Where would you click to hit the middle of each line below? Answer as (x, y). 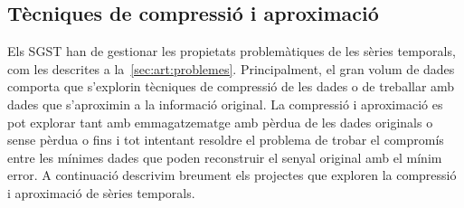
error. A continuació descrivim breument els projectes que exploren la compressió (232, 175)
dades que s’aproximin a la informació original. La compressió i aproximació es (225, 104)
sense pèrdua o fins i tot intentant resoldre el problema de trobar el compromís (226, 140)
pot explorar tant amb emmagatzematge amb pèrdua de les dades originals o (220, 122)
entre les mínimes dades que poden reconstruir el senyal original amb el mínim (225, 157)
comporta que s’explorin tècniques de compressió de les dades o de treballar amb (231, 86)
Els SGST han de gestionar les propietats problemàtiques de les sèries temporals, (232, 51)
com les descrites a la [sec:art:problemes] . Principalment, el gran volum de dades (231, 68)
